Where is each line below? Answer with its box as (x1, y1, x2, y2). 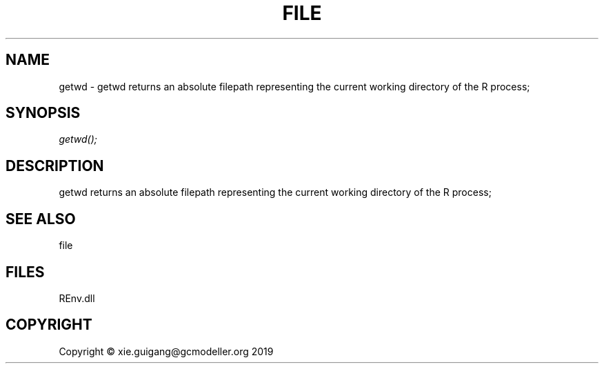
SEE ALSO (6, 210, 76, 228)
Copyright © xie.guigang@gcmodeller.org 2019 (59, 345, 274, 357)
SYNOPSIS (6, 104, 81, 122)
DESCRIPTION (6, 157, 104, 174)
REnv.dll (59, 292, 95, 304)
